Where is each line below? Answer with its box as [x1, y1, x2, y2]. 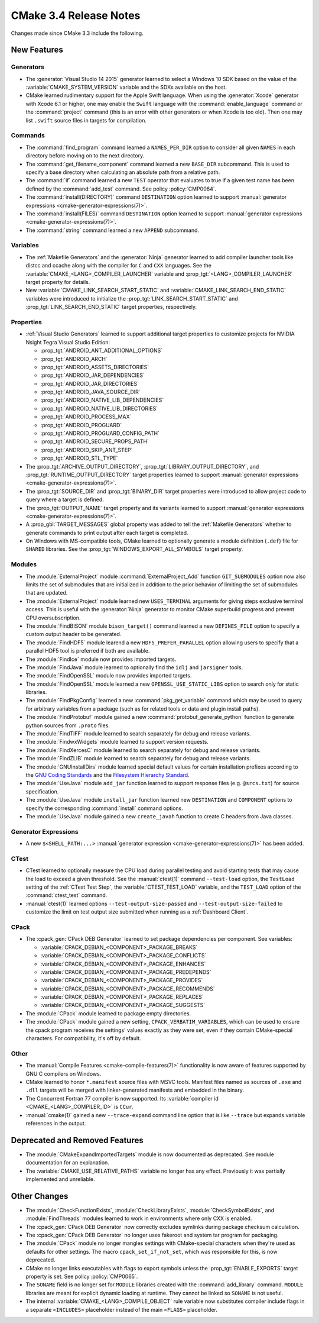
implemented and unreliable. [25, 1175, 95, 1183]
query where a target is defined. [25, 496, 105, 503]
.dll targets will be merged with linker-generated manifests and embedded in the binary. [25, 1086, 245, 1094]
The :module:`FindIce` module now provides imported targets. [25, 656, 177, 663]
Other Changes [11, 1191, 69, 1201]
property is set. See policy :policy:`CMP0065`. [25, 1273, 138, 1280]
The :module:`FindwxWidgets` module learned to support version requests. [25, 738, 209, 746]
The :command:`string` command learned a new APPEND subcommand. [25, 227, 200, 234]
